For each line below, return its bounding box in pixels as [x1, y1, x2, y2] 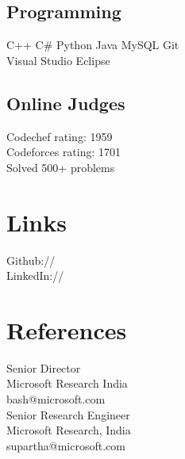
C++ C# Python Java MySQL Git [6, 36, 179, 53]
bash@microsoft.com [6, 391, 106, 407]
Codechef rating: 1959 [6, 128, 113, 144]
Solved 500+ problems [6, 159, 115, 175]
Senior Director [6, 359, 81, 376]
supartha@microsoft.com [6, 437, 125, 453]
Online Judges [6, 90, 125, 115]
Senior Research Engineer [6, 406, 130, 423]
